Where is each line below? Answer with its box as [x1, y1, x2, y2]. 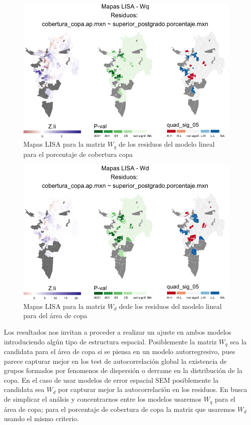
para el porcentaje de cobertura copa [23, 149, 133, 159]
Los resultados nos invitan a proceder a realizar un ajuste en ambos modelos [4, 327, 232, 337]
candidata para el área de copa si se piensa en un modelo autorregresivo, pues [4, 346, 235, 357]
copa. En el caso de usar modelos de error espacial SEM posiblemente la [4, 374, 218, 385]
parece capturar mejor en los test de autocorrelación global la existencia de [4, 356, 227, 366]
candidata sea [4, 384, 45, 394]
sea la [230, 336, 247, 346]
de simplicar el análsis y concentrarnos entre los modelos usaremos [4, 394, 201, 404]
